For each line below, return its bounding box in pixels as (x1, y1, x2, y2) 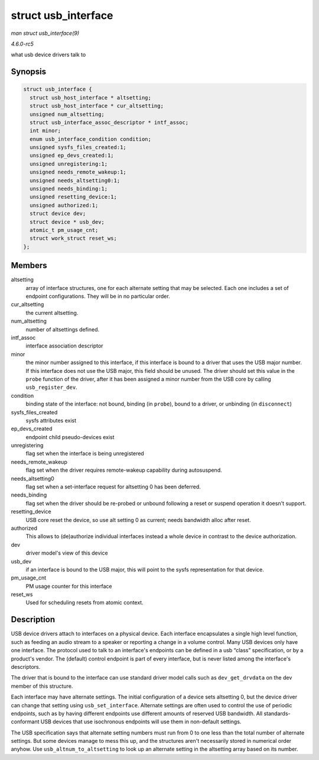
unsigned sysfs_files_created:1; (30, 144, 126, 151)
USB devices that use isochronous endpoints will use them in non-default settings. (40, 718, 242, 725)
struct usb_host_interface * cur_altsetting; (30, 102, 164, 110)
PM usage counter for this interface (25, 582, 112, 590)
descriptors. (11, 663, 41, 670)
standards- (263, 710, 291, 717)
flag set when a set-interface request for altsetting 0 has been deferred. (25, 483, 201, 491)
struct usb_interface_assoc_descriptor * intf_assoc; (30, 119, 189, 125)
